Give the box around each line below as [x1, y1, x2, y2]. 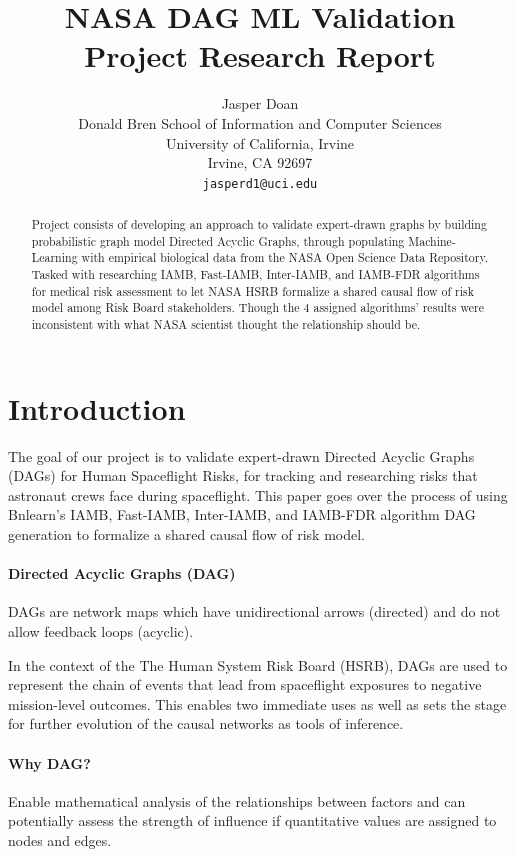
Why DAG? [8, 752, 91, 773]
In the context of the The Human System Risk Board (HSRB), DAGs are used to [8, 654, 508, 675]
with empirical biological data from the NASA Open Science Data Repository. [81, 249, 488, 266]
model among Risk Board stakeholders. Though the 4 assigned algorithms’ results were [31, 299, 484, 316]
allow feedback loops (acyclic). [8, 621, 194, 642]
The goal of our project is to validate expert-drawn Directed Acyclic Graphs [8, 445, 475, 466]
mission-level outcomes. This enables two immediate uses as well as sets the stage [8, 693, 507, 714]
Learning [31, 249, 78, 266]
